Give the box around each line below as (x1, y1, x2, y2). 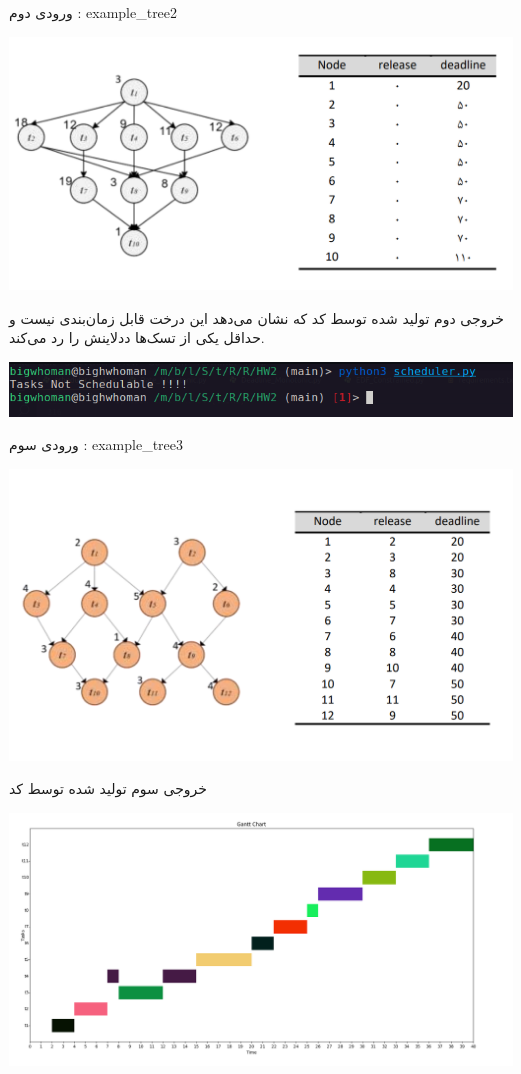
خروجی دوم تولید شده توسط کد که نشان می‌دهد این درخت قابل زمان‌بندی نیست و (9, 307, 504, 328)
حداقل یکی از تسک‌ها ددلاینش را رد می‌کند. (9, 327, 265, 348)
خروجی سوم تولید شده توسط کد (9, 778, 207, 799)
